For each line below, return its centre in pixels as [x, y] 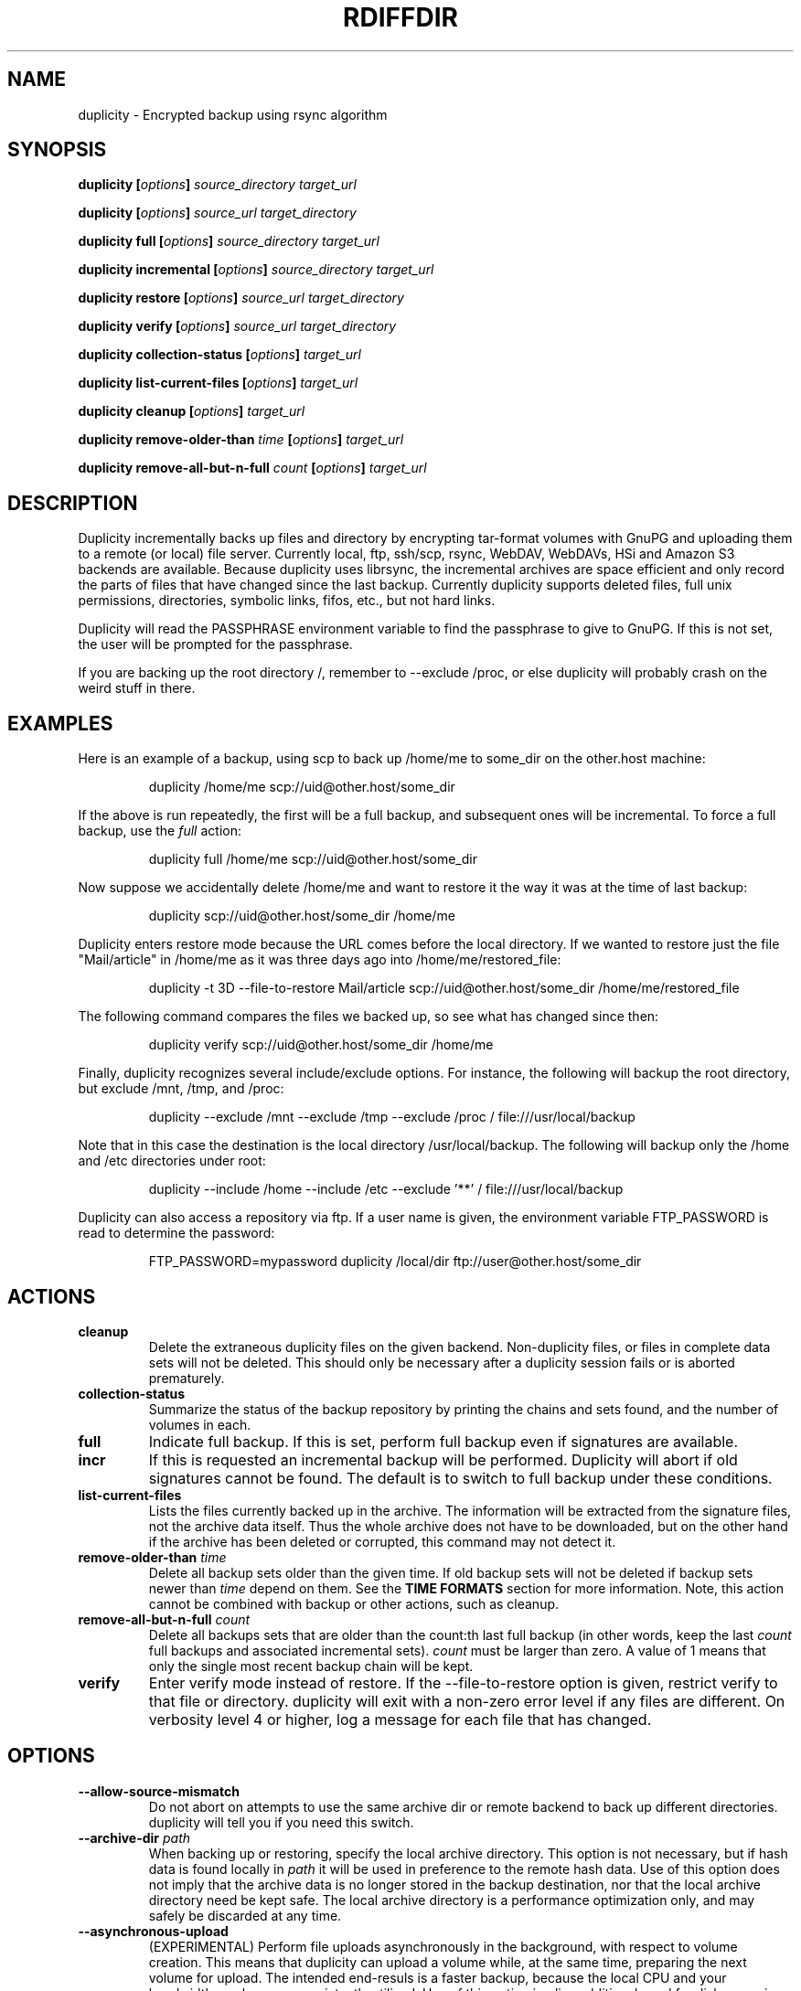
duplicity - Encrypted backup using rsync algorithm [233, 114]
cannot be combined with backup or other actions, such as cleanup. [354, 1603]
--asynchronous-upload [153, 1931]
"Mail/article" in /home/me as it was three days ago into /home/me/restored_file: [320, 960]
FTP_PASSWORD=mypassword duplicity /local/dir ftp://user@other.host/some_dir [395, 1262]
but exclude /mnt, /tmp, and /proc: [181, 1089]
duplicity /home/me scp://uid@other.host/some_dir [302, 787]
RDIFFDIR [400, 17]
